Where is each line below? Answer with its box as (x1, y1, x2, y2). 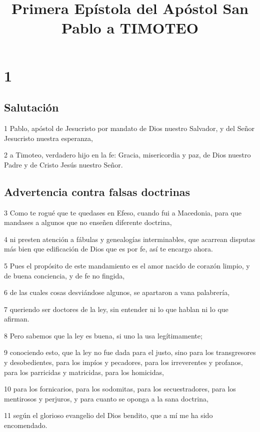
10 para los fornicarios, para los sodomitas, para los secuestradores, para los (4, 383, 236, 394)
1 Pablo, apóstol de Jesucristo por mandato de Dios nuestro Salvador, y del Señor (4, 122, 254, 133)
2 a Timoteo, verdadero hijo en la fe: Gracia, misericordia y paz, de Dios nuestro (4, 149, 251, 160)
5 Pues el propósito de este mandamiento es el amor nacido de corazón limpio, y (4, 260, 250, 270)
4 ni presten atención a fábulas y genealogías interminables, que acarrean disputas (4, 233, 255, 244)
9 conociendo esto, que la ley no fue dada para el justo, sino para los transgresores (4, 347, 256, 357)
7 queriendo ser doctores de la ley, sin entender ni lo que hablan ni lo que (4, 303, 228, 314)
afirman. (4, 313, 29, 324)
